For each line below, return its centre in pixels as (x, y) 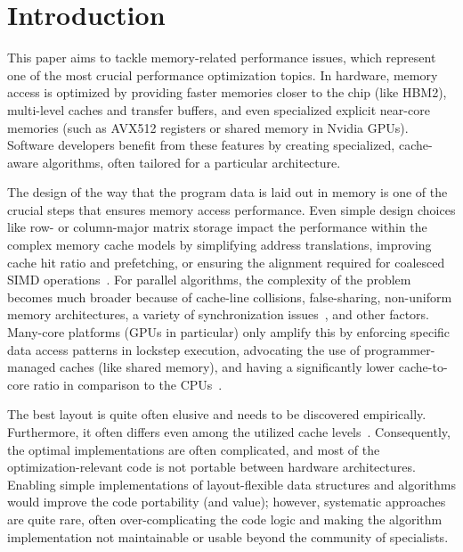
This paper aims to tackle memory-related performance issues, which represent (222, 58)
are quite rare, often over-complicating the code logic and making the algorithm (225, 519)
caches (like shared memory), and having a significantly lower (227, 367)
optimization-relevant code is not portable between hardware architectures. (211, 467)
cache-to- (423, 367)
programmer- (399, 349)
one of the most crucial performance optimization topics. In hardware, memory (223, 74)
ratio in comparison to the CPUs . (128, 384)
